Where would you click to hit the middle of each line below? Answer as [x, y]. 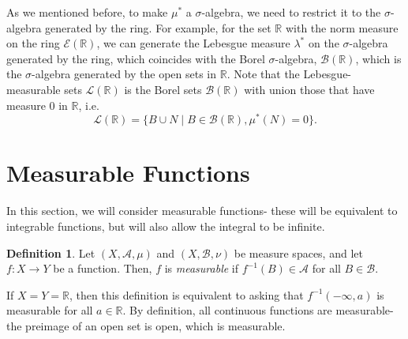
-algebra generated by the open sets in [124, 74]
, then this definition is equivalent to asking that [187, 294]
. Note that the [263, 74]
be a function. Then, [103, 268]
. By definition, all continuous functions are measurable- [258, 310]
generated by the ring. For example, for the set [158, 27]
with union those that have [309, 89]
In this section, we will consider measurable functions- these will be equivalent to [202, 211]
